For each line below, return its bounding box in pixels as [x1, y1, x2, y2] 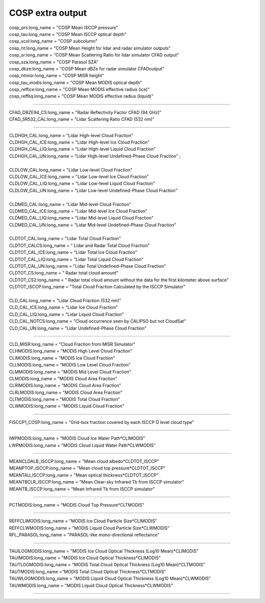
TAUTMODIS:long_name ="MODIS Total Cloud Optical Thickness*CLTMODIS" [9, 569, 166, 574]
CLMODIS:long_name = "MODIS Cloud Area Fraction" [9, 375, 117, 381]
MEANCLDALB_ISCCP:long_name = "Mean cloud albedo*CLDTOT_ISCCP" [9, 458, 159, 464]
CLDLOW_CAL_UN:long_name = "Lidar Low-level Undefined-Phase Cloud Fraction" [9, 187, 178, 193]
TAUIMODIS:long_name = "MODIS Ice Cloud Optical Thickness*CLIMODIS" [9, 555, 161, 561]
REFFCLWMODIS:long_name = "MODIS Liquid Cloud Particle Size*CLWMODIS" [9, 525, 170, 531]
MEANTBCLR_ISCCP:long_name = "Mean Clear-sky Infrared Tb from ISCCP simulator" [9, 479, 184, 485]
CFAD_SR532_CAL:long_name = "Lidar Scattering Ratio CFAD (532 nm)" [9, 116, 155, 122]
